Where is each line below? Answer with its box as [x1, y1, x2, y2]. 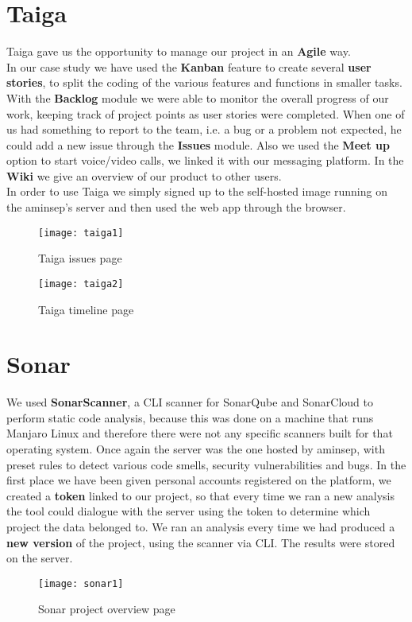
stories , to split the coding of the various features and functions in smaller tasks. [6, 74, 402, 91]
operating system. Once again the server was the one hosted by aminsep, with [6, 441, 385, 457]
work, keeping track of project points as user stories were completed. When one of [6, 105, 405, 122]
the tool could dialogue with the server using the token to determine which [6, 503, 371, 519]
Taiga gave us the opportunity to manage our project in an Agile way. [6, 43, 351, 60]
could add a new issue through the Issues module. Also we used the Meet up [6, 136, 390, 153]
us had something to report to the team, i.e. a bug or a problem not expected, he [6, 121, 402, 138]
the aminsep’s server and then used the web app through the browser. [6, 199, 346, 216]
